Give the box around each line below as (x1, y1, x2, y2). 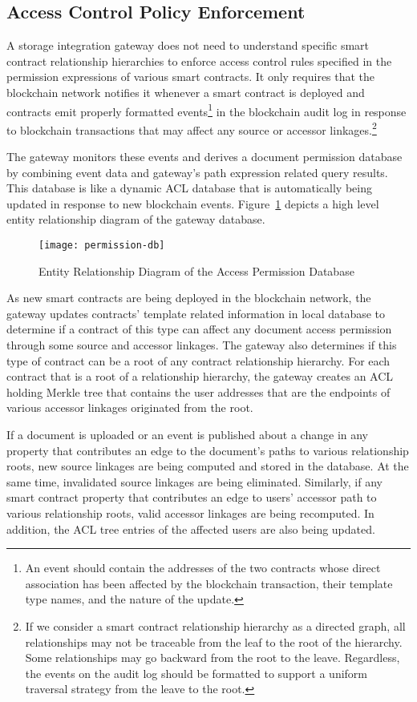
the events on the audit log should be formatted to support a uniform (25, 664, 368, 681)
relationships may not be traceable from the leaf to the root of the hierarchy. (25, 633, 403, 650)
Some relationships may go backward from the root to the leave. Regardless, (25, 649, 400, 666)
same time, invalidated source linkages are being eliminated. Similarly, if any (6, 473, 383, 490)
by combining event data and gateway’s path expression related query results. (6, 163, 388, 180)
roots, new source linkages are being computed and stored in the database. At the (6, 458, 409, 474)
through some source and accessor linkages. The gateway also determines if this (6, 337, 397, 353)
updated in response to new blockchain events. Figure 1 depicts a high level (6, 195, 379, 212)
